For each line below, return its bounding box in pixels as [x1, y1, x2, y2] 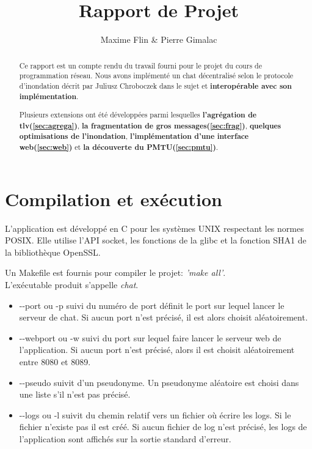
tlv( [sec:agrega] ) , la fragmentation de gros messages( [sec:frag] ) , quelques [19, 120, 281, 131]
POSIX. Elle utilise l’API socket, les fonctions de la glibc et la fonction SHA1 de [5, 234, 307, 247]
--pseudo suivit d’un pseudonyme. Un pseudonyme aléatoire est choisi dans [19, 376, 299, 388]
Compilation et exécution [5, 186, 222, 211]
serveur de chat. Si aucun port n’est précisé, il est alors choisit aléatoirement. [19, 311, 308, 324]
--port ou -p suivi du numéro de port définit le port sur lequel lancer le [19, 299, 285, 311]
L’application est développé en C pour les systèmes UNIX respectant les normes [5, 221, 304, 234]
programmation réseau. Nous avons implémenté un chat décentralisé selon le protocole [19, 70, 294, 81]
